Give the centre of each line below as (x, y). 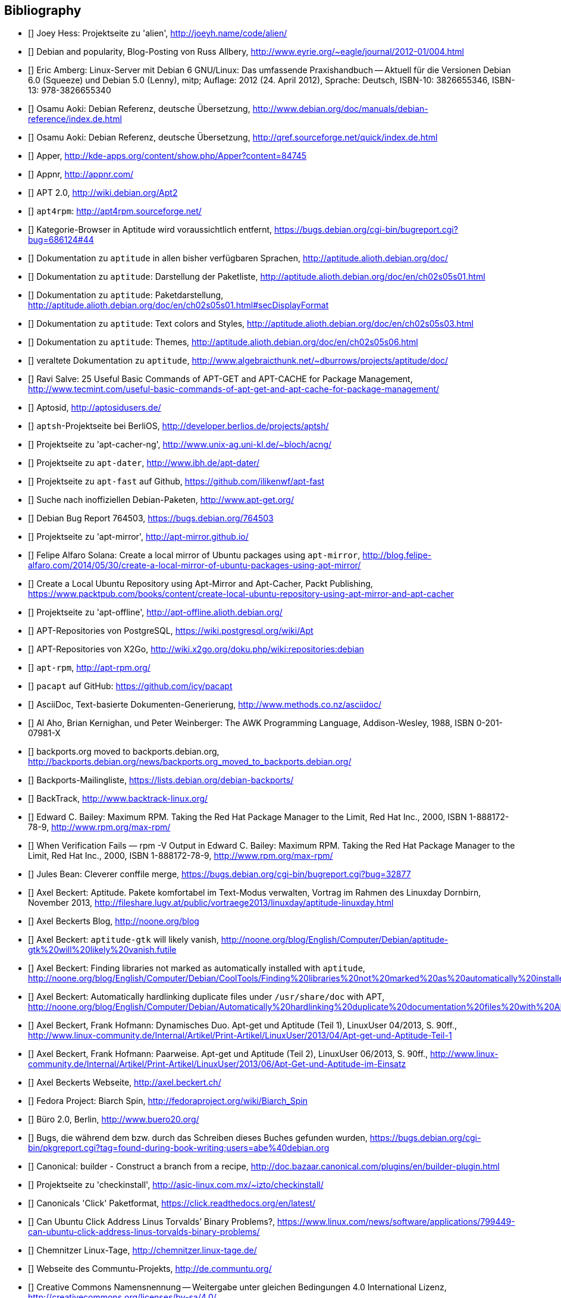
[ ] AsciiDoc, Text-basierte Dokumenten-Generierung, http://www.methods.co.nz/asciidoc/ (205, 705)
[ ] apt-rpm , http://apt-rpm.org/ (89, 668)
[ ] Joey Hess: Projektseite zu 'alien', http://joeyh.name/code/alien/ (158, 33)
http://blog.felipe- (397, 555)
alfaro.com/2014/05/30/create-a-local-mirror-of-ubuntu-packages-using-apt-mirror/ (195, 565)
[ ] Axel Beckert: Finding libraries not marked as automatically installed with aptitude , (197, 968)
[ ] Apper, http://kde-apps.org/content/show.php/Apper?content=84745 (167, 156)
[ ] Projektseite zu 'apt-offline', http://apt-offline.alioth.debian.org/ (155, 612)
